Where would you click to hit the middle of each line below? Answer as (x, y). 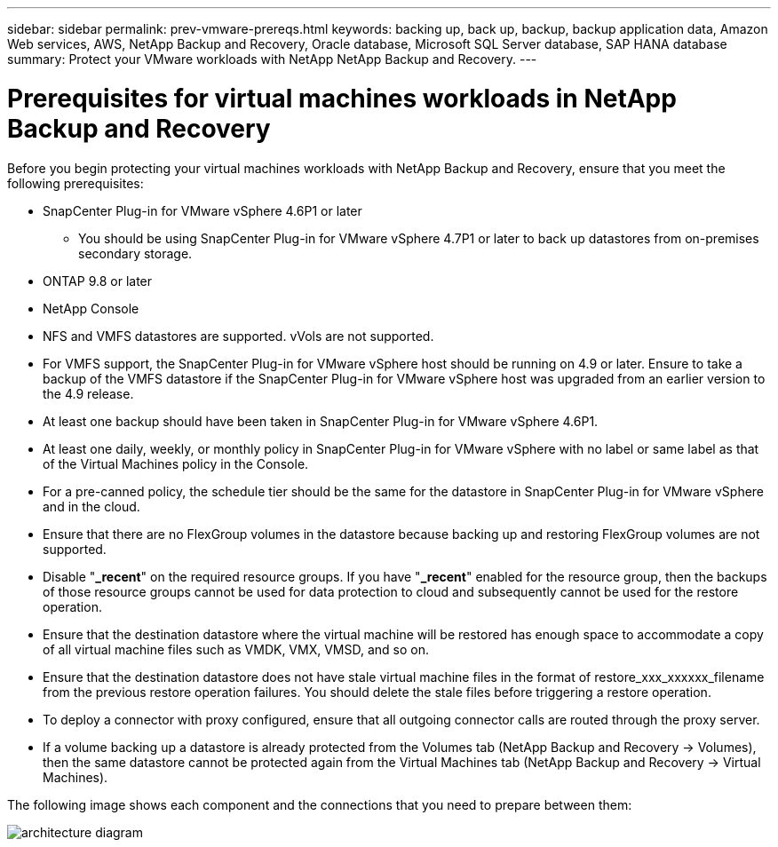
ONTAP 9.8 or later (98, 281)
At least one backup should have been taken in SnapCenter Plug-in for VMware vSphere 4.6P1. (321, 421)
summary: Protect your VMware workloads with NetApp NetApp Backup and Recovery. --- (272, 59)
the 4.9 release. (88, 393)
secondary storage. (135, 253)
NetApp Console (91, 308)
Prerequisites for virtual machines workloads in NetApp (342, 98)
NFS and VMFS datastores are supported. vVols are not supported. (238, 336)
